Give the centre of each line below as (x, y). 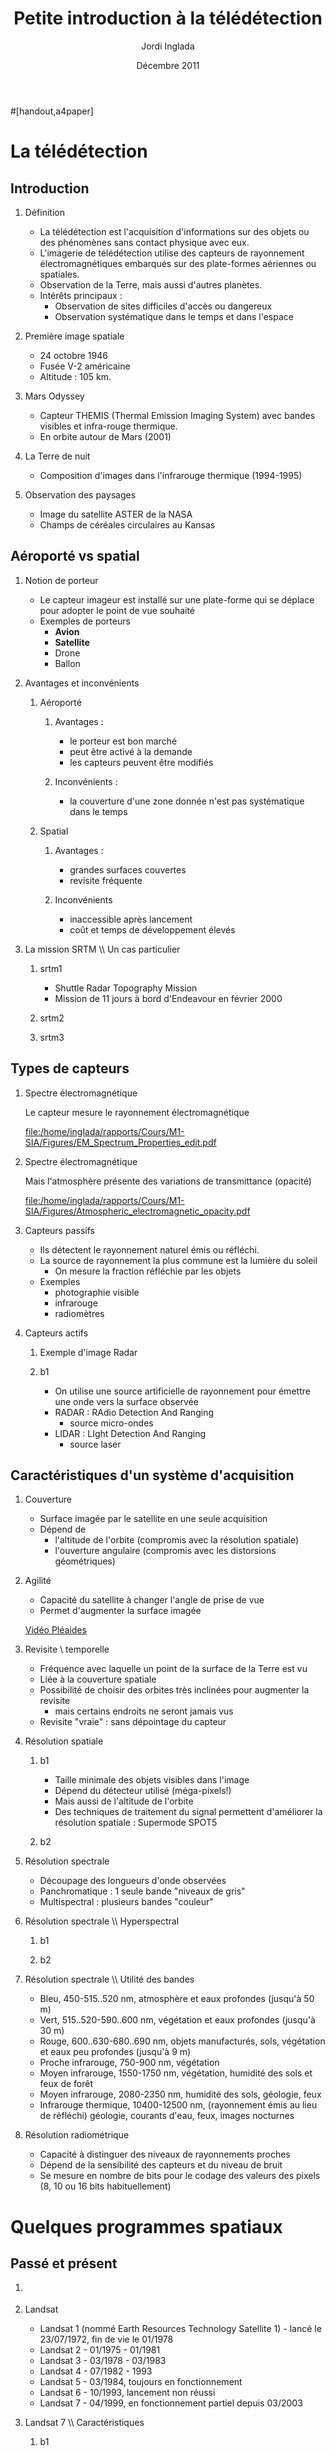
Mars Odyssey (54, 396)
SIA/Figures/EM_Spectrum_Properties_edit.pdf (120, 1142)
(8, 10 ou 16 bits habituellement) (105, 2186)
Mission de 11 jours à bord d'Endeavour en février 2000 (168, 998)
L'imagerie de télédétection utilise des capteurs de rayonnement (172, 253)
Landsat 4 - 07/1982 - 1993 (96, 2371)
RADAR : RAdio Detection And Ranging (134, 1412)
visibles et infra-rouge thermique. (108, 426)
